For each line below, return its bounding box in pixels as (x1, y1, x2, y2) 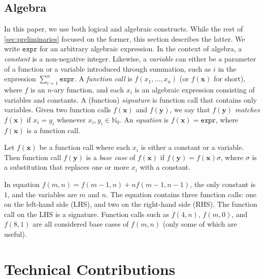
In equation (4, 178, 40, 189)
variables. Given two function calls (4, 104, 111, 115)
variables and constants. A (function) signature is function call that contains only (4, 94, 257, 105)
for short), (213, 73, 245, 84)
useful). (4, 228, 27, 239)
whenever (56, 114, 86, 125)
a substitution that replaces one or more (4, 162, 129, 172)
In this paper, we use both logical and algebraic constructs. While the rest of (4, 23, 243, 34)
